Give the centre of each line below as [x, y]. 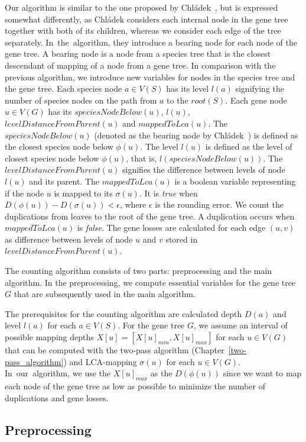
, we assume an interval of [241, 325]
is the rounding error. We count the [219, 204]
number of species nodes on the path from [81, 100]
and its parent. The [64, 181]
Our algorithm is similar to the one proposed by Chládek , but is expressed [141, 7]
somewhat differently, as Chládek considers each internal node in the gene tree [147, 19]
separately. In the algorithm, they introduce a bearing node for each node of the [151, 42]
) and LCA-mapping [100, 361]
